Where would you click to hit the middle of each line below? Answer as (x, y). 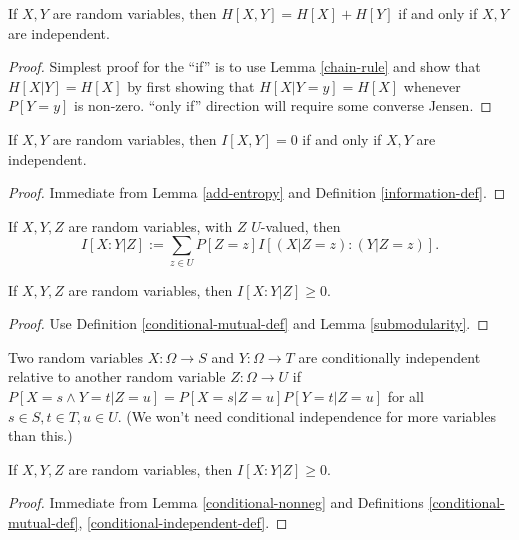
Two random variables (76, 356)
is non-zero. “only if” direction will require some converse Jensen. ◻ (282, 105)
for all (405, 396)
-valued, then (300, 225)
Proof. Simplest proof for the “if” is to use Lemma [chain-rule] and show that (244, 66)
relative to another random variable (117, 376)
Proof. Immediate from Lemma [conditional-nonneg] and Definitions (216, 502)
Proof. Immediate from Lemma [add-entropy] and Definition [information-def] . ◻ (257, 192)
